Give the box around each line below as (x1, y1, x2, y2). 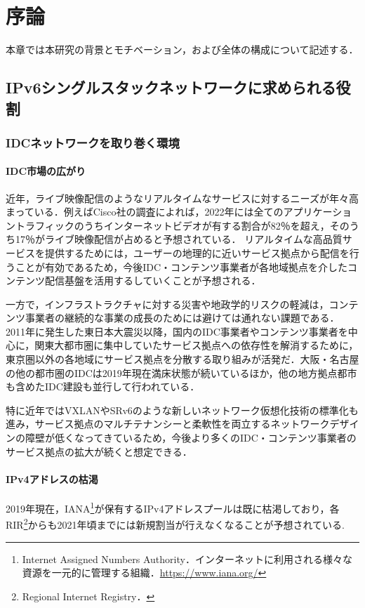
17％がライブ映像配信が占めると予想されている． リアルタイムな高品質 (15, 232, 343, 246)
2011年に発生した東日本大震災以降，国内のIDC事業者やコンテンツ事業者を (6, 324, 348, 338)
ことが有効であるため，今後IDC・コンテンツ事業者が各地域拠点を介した (15, 259, 348, 274)
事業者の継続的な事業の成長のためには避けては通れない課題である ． (25, 310, 340, 325)
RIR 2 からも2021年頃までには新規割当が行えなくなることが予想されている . (6, 515, 345, 531)
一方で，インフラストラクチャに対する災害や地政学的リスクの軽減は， (6, 296, 329, 311)
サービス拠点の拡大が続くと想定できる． (6, 444, 192, 458)
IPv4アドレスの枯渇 (6, 471, 98, 486)
